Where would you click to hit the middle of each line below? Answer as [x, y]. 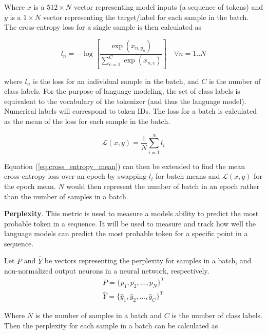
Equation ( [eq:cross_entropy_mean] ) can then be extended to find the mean [125, 166]
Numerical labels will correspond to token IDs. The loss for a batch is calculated [130, 111]
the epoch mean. [30, 186]
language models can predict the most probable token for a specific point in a [126, 233]
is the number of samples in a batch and [99, 315]
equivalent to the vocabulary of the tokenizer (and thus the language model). [125, 101]
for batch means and [188, 176]
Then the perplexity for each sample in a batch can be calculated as [111, 325]
